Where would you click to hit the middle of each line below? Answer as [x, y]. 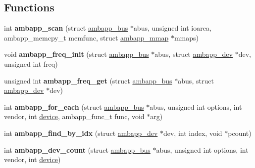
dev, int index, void [193, 133]
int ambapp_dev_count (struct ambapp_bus [77, 149]
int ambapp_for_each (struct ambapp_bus [74, 106]
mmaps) [186, 37]
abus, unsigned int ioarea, [172, 28]
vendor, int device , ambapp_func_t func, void [74, 116]
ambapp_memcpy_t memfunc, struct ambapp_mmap [86, 37]
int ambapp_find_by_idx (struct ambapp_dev [81, 133]
